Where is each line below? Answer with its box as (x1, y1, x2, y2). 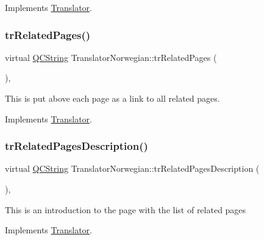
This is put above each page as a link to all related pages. (5, 92, 220, 104)
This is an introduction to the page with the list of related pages (5, 203, 246, 216)
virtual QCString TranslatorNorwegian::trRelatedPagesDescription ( (5, 162, 260, 175)
